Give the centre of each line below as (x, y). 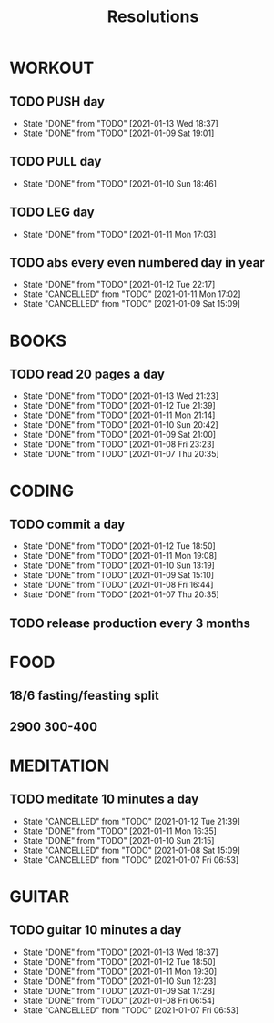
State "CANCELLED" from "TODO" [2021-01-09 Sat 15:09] (132, 304)
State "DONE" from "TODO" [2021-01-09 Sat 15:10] (118, 575)
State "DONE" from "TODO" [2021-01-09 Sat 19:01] (118, 133)
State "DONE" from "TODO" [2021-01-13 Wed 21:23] (121, 396)
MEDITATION (60, 765)
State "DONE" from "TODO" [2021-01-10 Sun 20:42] (120, 425)
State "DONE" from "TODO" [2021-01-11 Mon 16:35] (119, 831)
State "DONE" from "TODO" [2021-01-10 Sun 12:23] (119, 981)
